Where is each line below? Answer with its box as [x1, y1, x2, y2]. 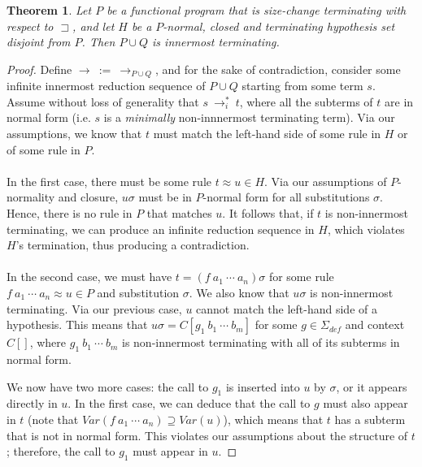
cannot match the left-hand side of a [196, 300, 377, 317]
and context [345, 316, 405, 333]
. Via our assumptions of [264, 172, 387, 189]
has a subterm [334, 410, 406, 427]
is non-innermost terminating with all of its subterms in [122, 334, 400, 351]
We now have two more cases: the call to [7, 378, 209, 395]
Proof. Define [7, 60, 72, 77]
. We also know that [189, 283, 289, 301]
